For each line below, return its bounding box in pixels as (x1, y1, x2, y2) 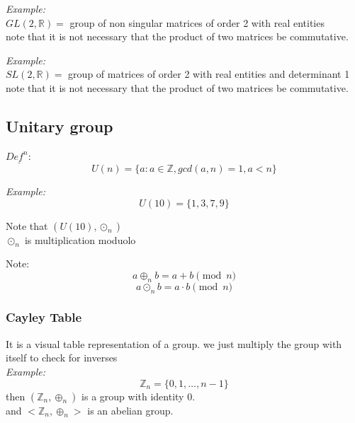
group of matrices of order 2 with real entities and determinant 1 (68, 66, 350, 81)
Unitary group (6, 115, 113, 137)
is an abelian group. (87, 402, 174, 417)
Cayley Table (6, 308, 82, 326)
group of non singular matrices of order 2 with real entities (69, 15, 325, 30)
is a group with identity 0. (81, 388, 196, 403)
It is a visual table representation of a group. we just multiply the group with (6, 336, 342, 351)
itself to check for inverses (6, 350, 118, 365)
